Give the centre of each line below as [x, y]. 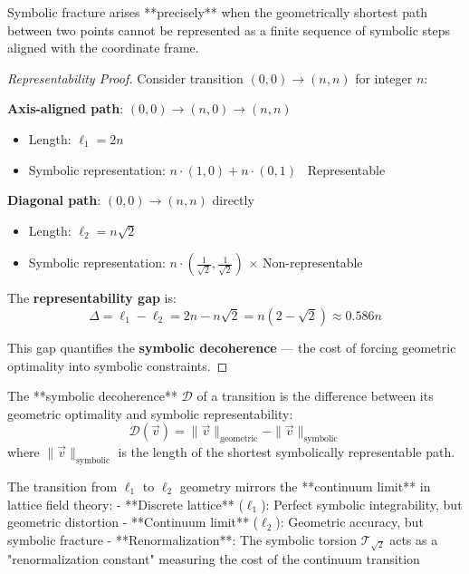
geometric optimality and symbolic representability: [150, 413]
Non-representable [312, 263]
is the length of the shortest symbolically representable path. [287, 452]
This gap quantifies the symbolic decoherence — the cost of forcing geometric [232, 347]
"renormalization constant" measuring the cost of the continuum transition [214, 559]
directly [233, 200]
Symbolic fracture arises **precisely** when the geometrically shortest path [218, 12]
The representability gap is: [92, 298]
